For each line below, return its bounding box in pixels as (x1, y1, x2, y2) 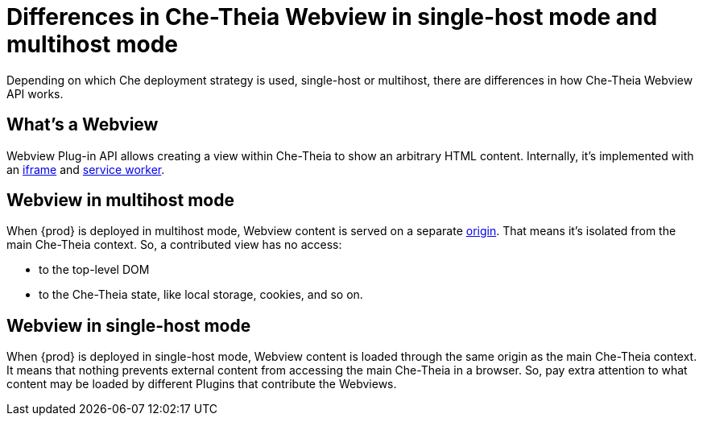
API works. (6, 86, 64, 101)
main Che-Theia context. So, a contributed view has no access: (6, 238, 342, 252)
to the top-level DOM (39, 263, 150, 277)
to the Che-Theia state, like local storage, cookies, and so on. (39, 288, 363, 302)
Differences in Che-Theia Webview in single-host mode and (6, 3, 658, 31)
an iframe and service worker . (6, 162, 165, 176)
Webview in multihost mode (6, 190, 234, 211)
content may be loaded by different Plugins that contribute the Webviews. (6, 377, 397, 391)
